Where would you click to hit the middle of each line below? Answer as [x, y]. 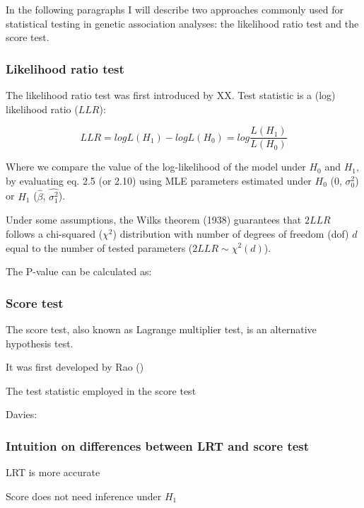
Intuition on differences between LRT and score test [158, 445]
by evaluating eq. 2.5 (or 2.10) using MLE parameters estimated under [159, 180]
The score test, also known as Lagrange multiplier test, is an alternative [161, 329]
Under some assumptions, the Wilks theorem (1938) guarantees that [154, 220]
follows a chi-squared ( [54, 233]
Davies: [22, 414]
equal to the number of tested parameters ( [99, 247]
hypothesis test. [40, 343]
